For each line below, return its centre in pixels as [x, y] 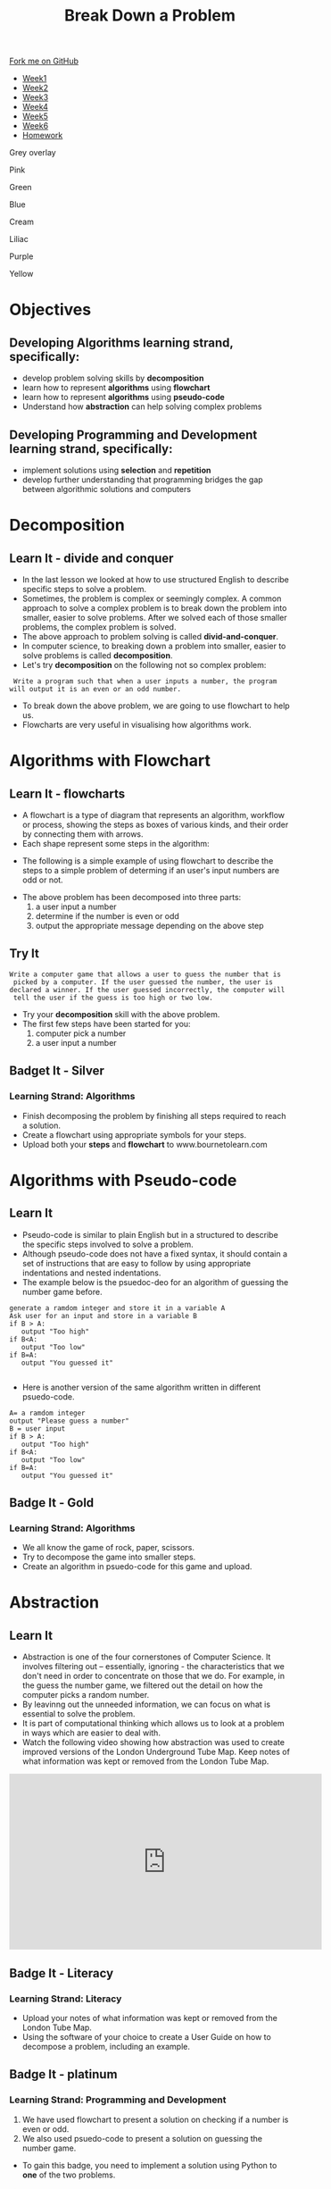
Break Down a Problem [150, 16]
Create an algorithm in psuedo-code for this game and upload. [137, 1567]
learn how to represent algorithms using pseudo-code [123, 397]
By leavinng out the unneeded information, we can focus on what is [146, 1704]
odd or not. [43, 880]
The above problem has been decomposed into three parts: [132, 897]
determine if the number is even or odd [108, 916]
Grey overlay [33, 153]
